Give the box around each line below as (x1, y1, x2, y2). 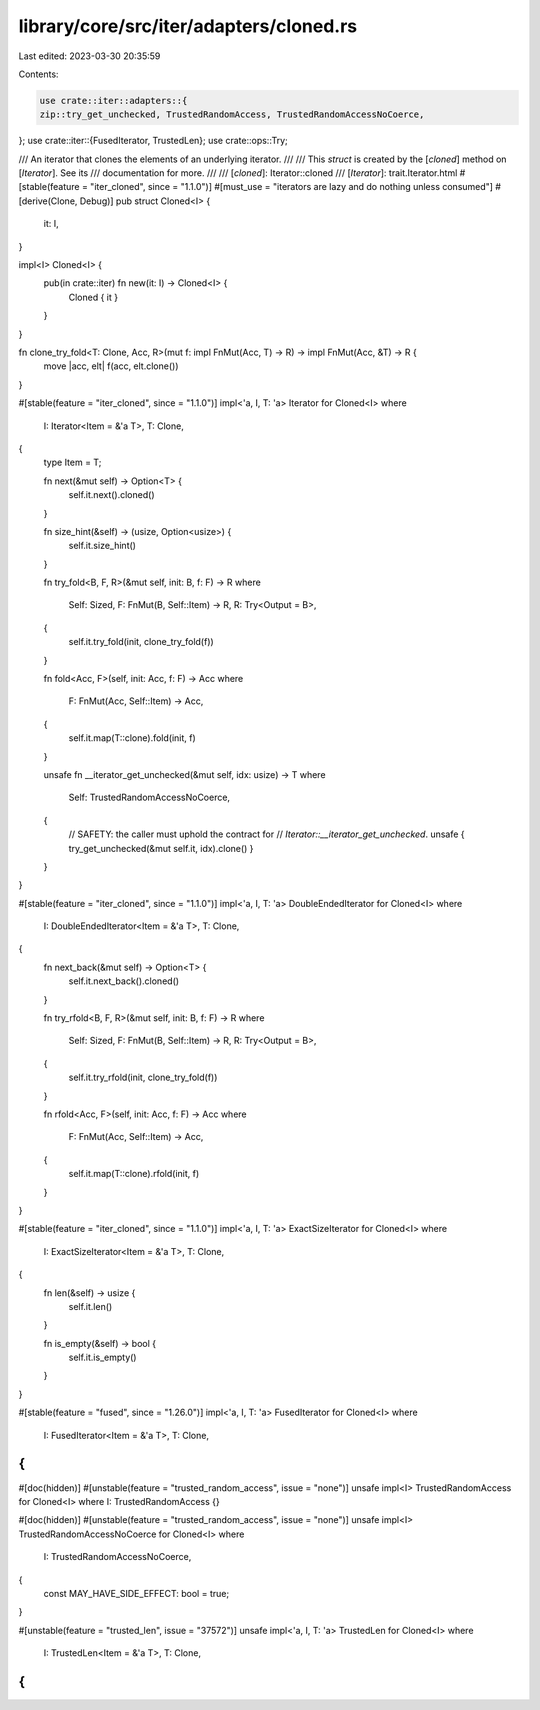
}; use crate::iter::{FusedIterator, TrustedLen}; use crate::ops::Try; (18, 135, 289, 147)
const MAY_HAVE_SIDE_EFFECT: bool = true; (43, 1587, 230, 1599)
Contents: (18, 68, 59, 80)
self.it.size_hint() (68, 540, 137, 552)
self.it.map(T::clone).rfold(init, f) (68, 1168, 200, 1180)
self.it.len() (68, 1300, 113, 1312)
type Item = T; (43, 456, 102, 469)
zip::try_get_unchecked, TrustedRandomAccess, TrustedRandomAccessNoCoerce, (39, 109, 425, 120)
